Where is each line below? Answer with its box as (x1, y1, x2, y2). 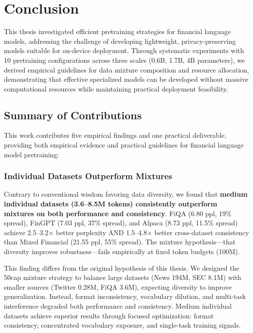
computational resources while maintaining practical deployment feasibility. (4, 83, 228, 93)
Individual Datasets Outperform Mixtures (4, 170, 172, 182)
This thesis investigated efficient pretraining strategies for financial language (4, 26, 231, 37)
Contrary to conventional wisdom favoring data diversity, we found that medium (4, 189, 248, 199)
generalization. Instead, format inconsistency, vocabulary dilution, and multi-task (4, 291, 246, 301)
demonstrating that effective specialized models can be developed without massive (4, 74, 249, 84)
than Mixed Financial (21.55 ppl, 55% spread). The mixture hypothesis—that (4, 237, 236, 247)
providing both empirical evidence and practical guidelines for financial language (4, 140, 244, 150)
